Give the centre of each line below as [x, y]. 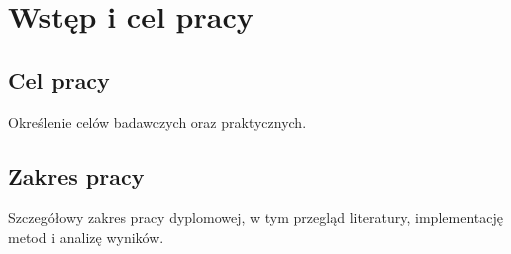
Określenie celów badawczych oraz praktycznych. [157, 121]
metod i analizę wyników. [86, 236]
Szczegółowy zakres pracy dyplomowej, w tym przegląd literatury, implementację [255, 217]
